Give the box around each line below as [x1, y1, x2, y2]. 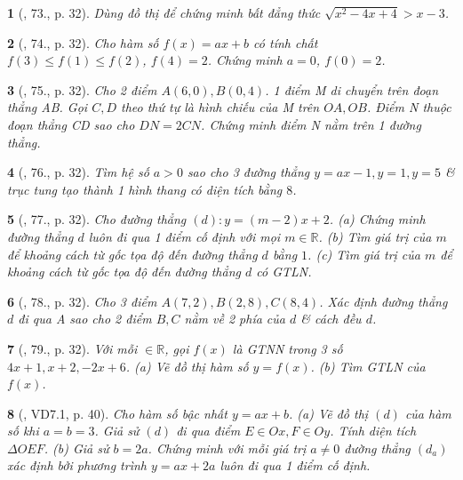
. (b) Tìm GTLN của [310, 356, 426, 375]
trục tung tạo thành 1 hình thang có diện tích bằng [7, 180, 283, 198]
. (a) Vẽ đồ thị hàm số [125, 356, 249, 375]
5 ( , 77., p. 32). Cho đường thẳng [7, 210, 187, 228]
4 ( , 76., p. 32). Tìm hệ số [7, 163, 149, 181]
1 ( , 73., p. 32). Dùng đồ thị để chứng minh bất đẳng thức [7, 4, 321, 21]
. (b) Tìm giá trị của [318, 227, 432, 245]
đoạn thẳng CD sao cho [7, 115, 135, 133]
